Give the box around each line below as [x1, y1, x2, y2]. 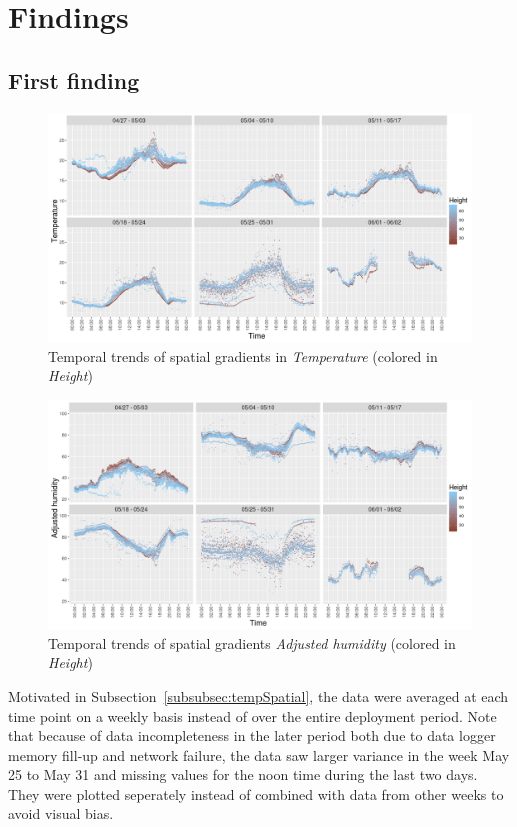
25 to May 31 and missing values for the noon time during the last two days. [8, 764, 478, 785]
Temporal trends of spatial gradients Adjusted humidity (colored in [48, 632, 456, 653]
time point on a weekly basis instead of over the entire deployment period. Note [8, 705, 497, 726]
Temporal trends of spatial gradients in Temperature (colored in [48, 345, 438, 366]
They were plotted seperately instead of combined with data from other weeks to [8, 783, 504, 804]
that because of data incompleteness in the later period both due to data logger [8, 725, 496, 746]
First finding [8, 64, 140, 95]
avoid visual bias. [8, 803, 114, 824]
